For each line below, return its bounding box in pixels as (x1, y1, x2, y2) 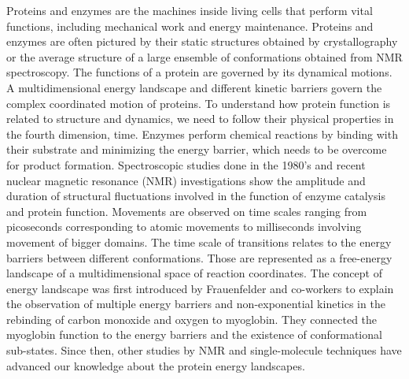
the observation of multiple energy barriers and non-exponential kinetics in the (6, 295, 385, 312)
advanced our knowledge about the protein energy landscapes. (6, 357, 305, 373)
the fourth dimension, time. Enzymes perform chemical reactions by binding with (6, 125, 398, 142)
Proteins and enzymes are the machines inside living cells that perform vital (6, 2, 373, 18)
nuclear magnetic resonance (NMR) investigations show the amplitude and (6, 172, 366, 188)
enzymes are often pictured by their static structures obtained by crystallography (6, 33, 398, 50)
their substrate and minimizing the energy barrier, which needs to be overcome (6, 141, 387, 158)
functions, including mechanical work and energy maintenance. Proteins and (6, 17, 374, 34)
